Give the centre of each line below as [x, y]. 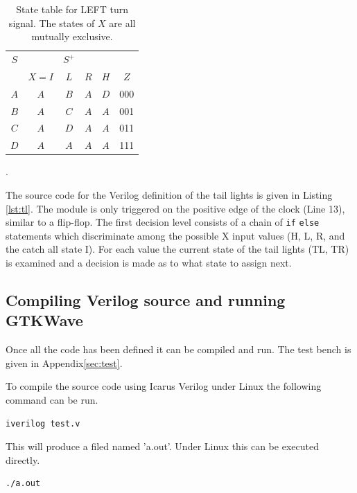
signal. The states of [52, 23]
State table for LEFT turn [72, 9]
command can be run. [52, 399]
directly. [23, 459]
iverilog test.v [43, 423]
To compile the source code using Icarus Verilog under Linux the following [164, 386]
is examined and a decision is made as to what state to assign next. [149, 262]
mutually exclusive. [72, 36]
